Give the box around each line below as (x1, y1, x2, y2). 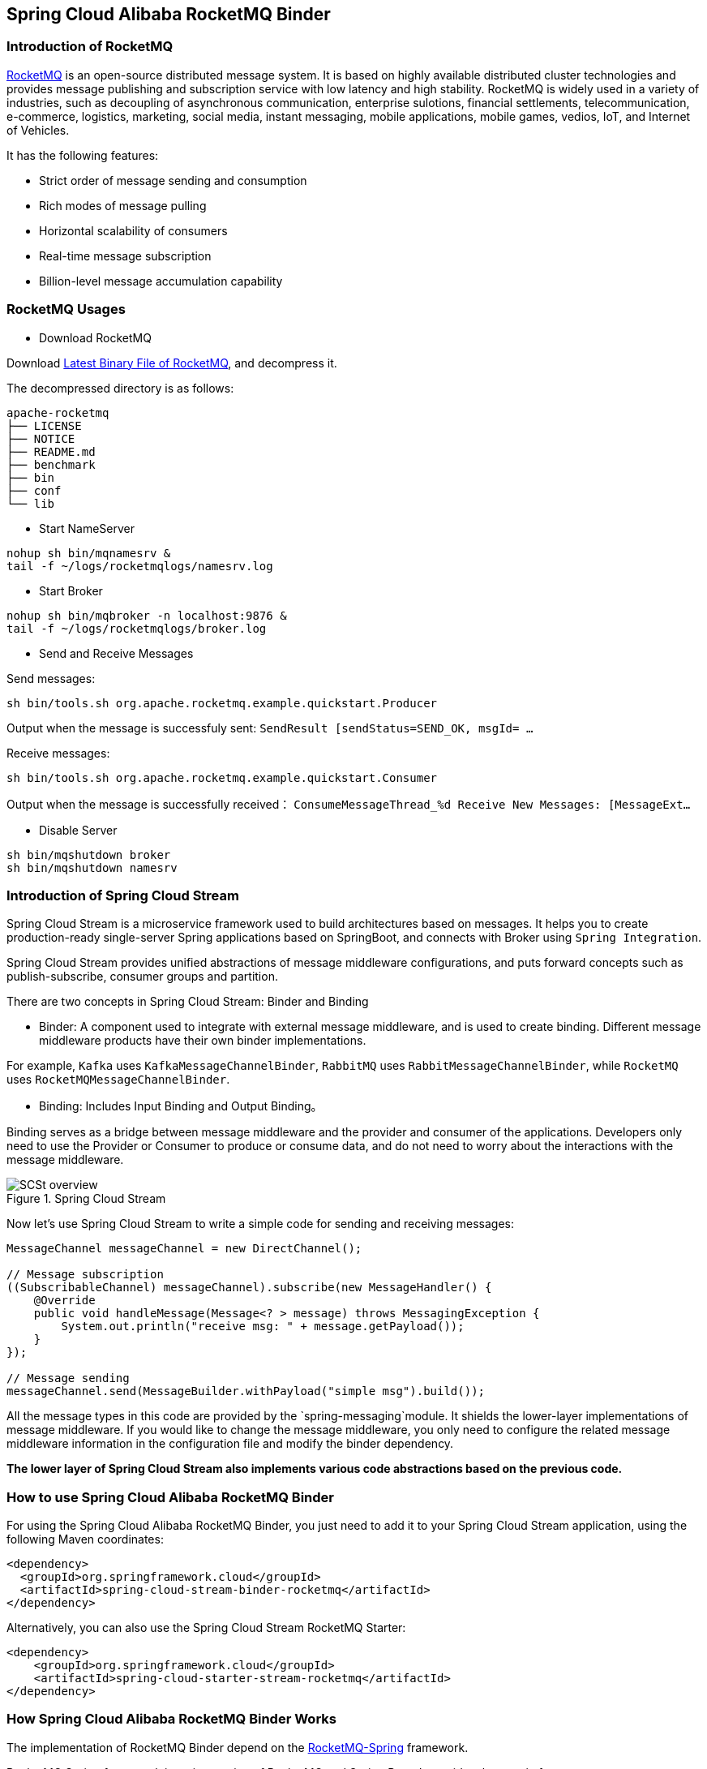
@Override (33, 1294, 96, 1307)
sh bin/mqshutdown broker (6, 848, 171, 861)
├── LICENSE (6, 419, 82, 432)
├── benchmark (6, 457, 96, 471)
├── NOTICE (6, 432, 75, 445)
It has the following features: (6, 148, 159, 162)
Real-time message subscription (39, 248, 212, 263)
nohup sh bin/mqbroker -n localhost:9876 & (6, 608, 287, 622)
